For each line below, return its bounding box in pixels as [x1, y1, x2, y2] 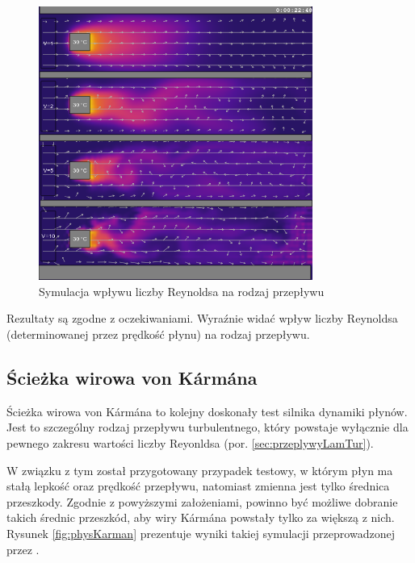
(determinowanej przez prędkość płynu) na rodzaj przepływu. [6, 325, 310, 342]
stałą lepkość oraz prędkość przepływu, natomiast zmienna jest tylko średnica [6, 478, 390, 494]
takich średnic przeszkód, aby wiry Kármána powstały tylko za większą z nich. [6, 509, 395, 526]
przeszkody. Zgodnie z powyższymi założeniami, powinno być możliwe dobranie [6, 493, 398, 510]
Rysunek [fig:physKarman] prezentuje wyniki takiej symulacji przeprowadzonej [6, 524, 395, 541]
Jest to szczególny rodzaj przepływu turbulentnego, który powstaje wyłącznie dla [6, 419, 409, 436]
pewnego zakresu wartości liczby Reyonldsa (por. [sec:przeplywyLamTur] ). [6, 434, 374, 451]
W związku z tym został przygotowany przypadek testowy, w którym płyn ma [6, 461, 393, 478]
